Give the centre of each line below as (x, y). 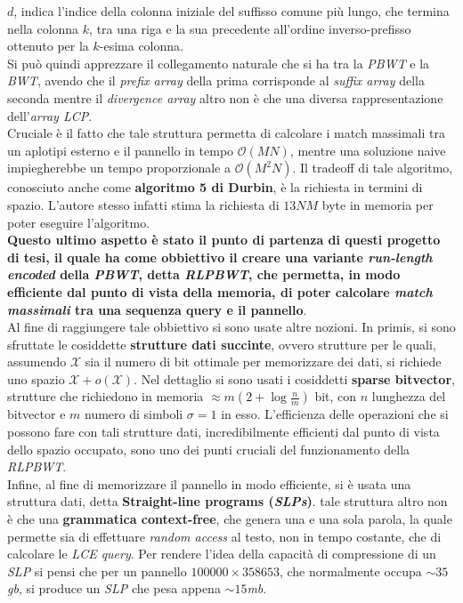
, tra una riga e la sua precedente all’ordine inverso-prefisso (250, 28)
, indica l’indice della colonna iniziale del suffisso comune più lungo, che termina (231, 11)
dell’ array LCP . (50, 115)
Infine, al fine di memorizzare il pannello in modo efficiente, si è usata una (209, 483)
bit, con (336, 396)
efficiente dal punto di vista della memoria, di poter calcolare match (220, 291)
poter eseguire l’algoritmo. (79, 222)
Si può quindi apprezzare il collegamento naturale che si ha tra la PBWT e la (219, 63)
